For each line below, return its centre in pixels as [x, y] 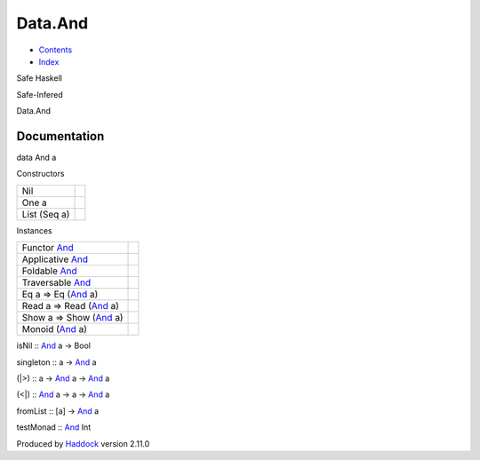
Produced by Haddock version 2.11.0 [83, 443]
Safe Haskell [39, 78]
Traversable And [56, 282]
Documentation [60, 136]
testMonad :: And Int [54, 427]
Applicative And [55, 259]
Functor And [48, 248]
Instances [34, 230]
